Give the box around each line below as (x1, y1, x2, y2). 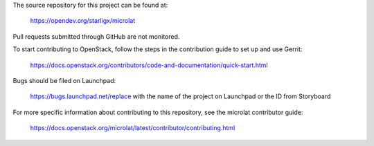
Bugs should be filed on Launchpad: (12, 76, 116, 84)
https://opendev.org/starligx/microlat (30, 17, 136, 25)
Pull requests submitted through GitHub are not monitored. (12, 32, 180, 41)
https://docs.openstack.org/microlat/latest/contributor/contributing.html (30, 124, 235, 132)
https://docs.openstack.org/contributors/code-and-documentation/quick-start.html (30, 61, 268, 69)
